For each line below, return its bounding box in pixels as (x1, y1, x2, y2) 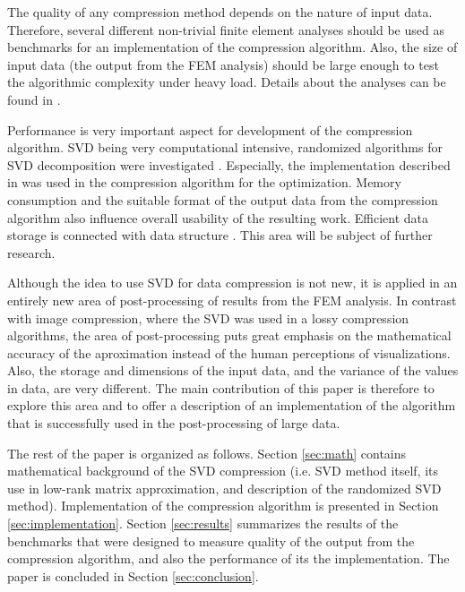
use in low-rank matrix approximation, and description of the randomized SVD (7, 478, 442, 497)
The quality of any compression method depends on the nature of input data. (7, 3, 433, 21)
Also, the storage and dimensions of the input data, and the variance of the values (7, 361, 459, 380)
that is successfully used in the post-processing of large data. (7, 414, 340, 433)
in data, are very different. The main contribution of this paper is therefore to (7, 378, 435, 397)
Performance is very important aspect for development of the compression (7, 120, 413, 139)
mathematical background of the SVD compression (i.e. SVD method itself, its (7, 461, 439, 480)
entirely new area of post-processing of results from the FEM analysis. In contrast (7, 290, 457, 309)
